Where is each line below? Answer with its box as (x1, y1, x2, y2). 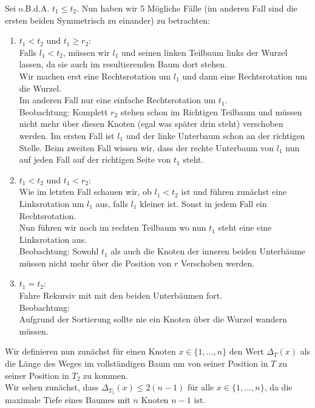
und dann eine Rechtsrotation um (182, 69, 307, 82)
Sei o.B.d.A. (5, 2, 50, 14)
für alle (188, 381, 214, 393)
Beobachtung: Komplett (19, 105, 108, 118)
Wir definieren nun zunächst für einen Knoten (5, 345, 176, 358)
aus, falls (95, 197, 128, 209)
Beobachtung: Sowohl (19, 245, 99, 257)
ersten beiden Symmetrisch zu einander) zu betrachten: (5, 13, 210, 26)
